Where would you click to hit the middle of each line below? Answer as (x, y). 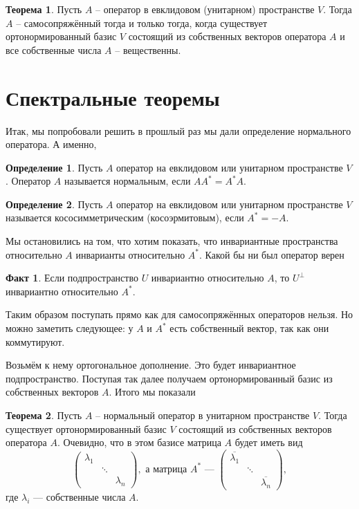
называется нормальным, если (127, 181)
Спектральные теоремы (113, 97)
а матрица (166, 469)
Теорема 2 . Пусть (44, 415)
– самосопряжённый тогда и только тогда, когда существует (142, 22)
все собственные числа (54, 49)
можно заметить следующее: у (70, 328)
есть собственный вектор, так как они (249, 328)
